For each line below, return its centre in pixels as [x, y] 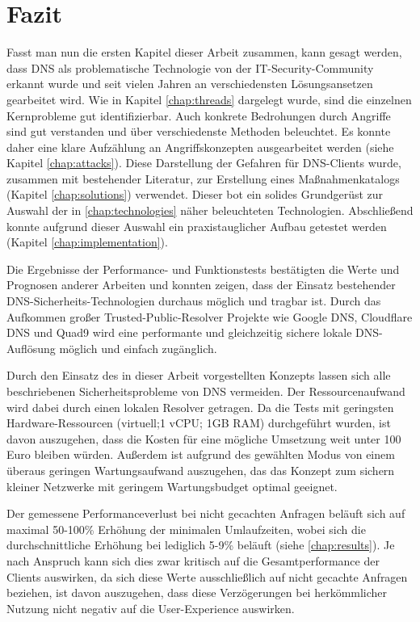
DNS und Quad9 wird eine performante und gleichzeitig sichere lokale [179, 332]
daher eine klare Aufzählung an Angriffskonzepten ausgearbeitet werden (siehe [200, 147]
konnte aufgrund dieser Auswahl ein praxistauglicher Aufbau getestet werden [197, 226]
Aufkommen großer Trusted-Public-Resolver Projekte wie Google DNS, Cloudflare [210, 316]
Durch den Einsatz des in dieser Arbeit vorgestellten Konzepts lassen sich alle [199, 375]
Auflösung [31, 348]
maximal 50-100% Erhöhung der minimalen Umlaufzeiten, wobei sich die [186, 529]
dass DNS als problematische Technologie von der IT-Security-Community [190, 67]
